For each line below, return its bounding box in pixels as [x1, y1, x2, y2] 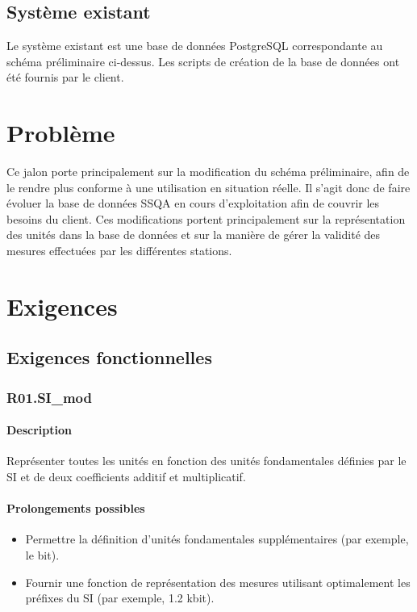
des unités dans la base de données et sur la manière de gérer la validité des [6, 226, 381, 243]
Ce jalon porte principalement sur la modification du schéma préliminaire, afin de [6, 163, 410, 180]
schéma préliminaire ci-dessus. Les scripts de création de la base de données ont [6, 52, 400, 69]
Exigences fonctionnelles [6, 345, 212, 370]
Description [6, 421, 73, 438]
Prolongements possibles [6, 500, 145, 517]
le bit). [25, 547, 60, 564]
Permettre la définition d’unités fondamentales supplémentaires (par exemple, [25, 530, 409, 547]
